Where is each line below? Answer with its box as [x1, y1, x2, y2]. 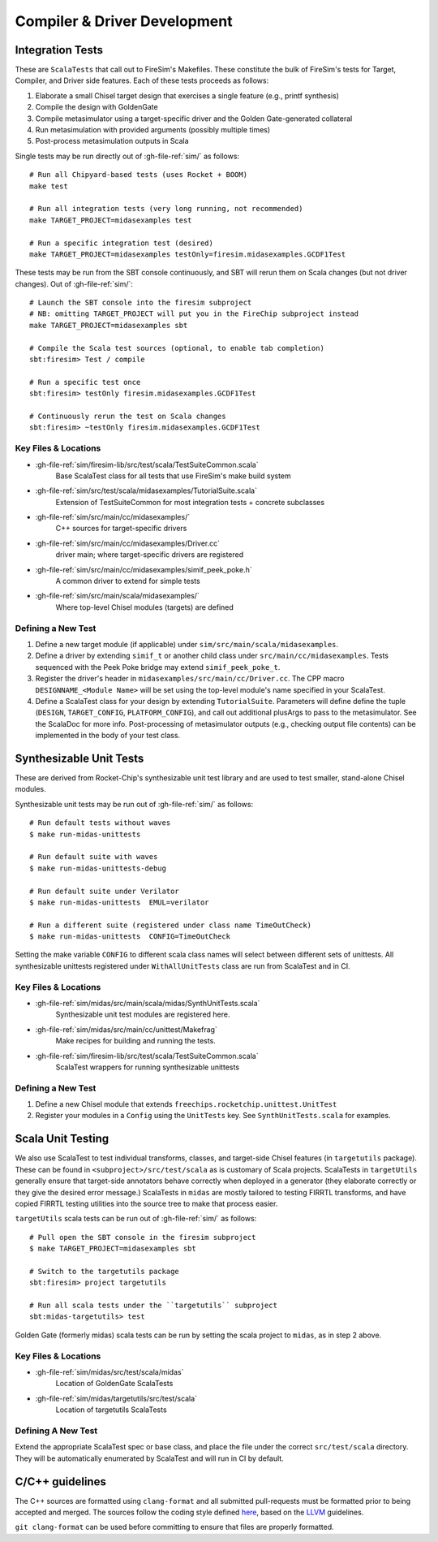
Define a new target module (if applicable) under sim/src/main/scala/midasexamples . [35, 639, 339, 649]
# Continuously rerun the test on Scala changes [29, 412, 226, 421]
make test [29, 181, 68, 191]
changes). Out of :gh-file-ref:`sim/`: [15, 279, 134, 288]
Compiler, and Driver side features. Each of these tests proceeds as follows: [15, 76, 269, 85]
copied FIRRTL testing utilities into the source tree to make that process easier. [15, 1199, 278, 1208]
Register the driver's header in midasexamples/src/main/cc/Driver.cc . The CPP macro [35, 674, 345, 684]
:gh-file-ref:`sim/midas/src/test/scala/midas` [35, 1367, 184, 1376]
